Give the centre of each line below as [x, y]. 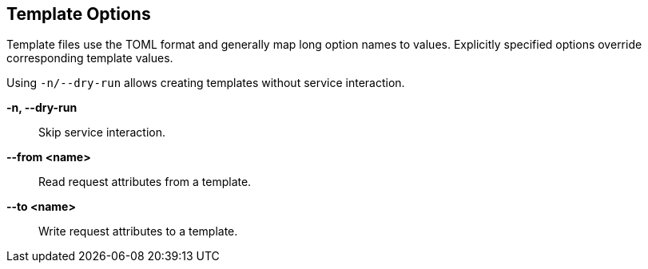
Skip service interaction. [102, 133]
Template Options [79, 14]
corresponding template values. [90, 58]
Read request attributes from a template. [145, 182]
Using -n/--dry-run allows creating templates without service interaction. [206, 83]
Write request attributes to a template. [138, 231]
